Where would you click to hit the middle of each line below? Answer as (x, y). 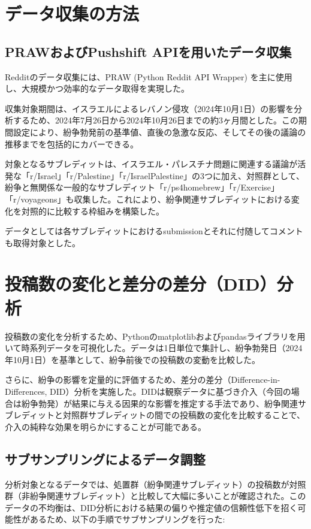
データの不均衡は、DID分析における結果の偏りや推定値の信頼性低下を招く (151, 507)
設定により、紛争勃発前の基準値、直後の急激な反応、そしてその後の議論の (159, 132)
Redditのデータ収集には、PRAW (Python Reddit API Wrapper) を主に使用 (149, 76)
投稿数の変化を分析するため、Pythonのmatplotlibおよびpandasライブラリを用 (155, 336)
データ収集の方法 (72, 13)
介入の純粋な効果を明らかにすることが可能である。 (105, 426)
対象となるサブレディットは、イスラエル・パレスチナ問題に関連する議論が (151, 164)
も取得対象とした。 (43, 242)
